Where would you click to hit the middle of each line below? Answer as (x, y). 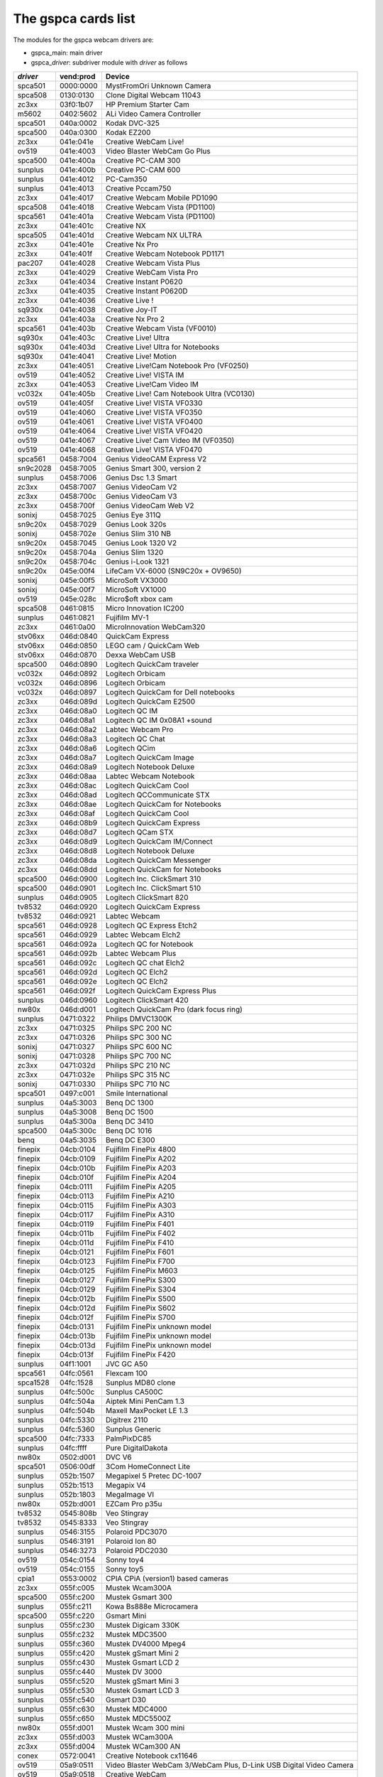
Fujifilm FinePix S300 (141, 1279)
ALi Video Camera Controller (153, 114)
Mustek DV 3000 (134, 1672)
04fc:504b (77, 1410)
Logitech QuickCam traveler (152, 664)
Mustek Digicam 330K (143, 1625)
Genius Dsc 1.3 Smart (141, 478)
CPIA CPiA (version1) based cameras (167, 1578)
